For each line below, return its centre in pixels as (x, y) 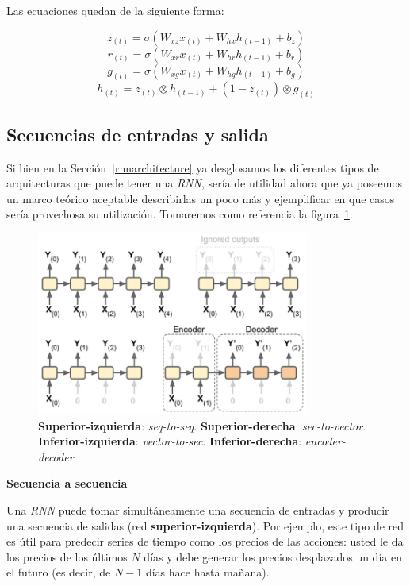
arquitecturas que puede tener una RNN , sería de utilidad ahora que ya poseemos (204, 183)
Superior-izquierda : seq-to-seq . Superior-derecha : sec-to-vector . (202, 425)
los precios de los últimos (67, 556)
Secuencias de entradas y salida (138, 134)
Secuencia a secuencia (67, 483)
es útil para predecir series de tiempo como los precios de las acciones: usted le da (205, 541)
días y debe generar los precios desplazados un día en (273, 556)
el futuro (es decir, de (59, 572)
